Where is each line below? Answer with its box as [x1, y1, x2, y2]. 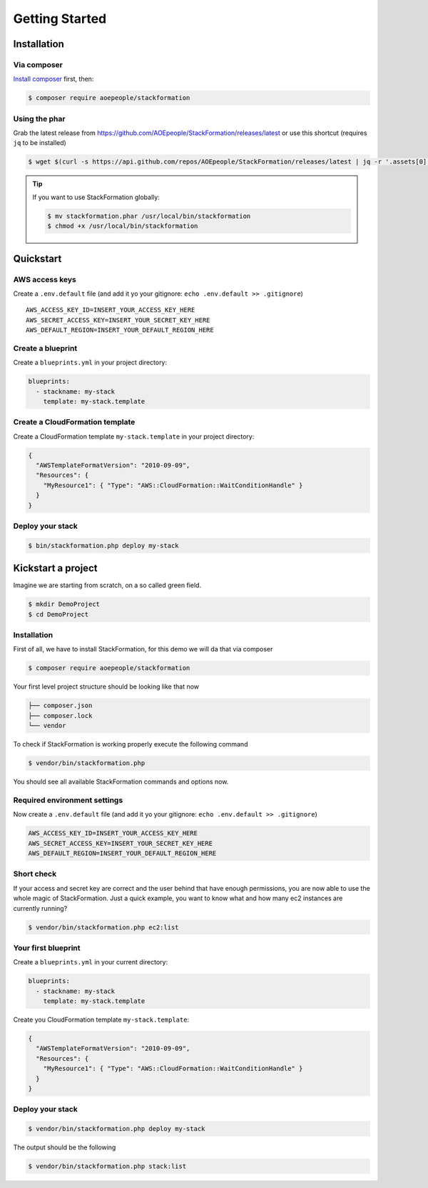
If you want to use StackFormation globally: [32, 193, 160, 201]
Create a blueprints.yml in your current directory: [13, 958, 168, 967]
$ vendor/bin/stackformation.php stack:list [28, 1162, 187, 1171]
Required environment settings [13, 795, 123, 805]
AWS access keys [13, 274, 76, 284]
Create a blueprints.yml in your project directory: [13, 358, 168, 367]
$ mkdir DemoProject [28, 600, 100, 609]
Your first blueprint [13, 943, 81, 953]
